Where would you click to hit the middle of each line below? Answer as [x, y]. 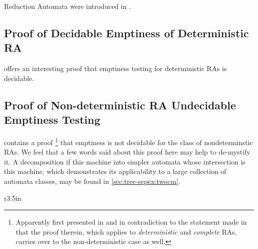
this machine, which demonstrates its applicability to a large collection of [115, 171]
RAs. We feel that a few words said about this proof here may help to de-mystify [127, 152]
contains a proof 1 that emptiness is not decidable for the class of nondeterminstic [129, 141]
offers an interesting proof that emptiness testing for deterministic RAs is [115, 68]
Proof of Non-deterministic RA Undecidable [120, 105]
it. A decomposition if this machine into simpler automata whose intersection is [125, 161]
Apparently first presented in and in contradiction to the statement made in [131, 222]
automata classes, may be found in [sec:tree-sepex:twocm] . [92, 181]
